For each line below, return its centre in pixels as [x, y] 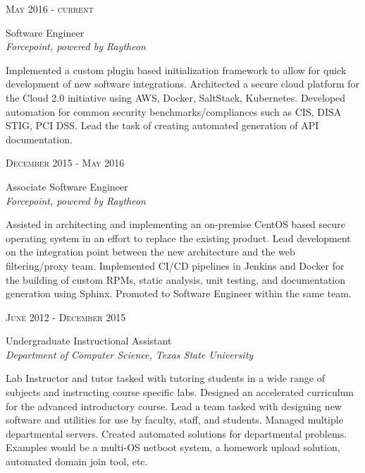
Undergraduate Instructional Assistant [89, 341]
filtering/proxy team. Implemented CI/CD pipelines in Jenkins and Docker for [175, 265]
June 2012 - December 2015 [66, 317]
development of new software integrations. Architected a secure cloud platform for [183, 84]
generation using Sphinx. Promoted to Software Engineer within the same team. [179, 293]
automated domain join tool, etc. [77, 461]
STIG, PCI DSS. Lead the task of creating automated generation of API [162, 125]
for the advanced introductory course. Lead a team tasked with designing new [174, 406]
